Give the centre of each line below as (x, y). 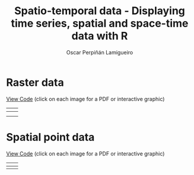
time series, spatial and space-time (100, 23)
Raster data (35, 82)
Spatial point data (50, 137)
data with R (100, 36)
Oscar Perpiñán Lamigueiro (100, 52)
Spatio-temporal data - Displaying (100, 11)
